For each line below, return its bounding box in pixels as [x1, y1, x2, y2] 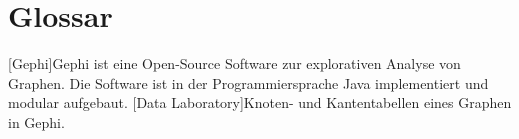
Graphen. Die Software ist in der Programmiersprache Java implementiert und [8, 72, 489, 93]
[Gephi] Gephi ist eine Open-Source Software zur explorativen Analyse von [8, 53, 461, 74]
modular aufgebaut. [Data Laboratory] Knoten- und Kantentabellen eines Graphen [8, 92, 512, 113]
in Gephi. [8, 111, 65, 132]
